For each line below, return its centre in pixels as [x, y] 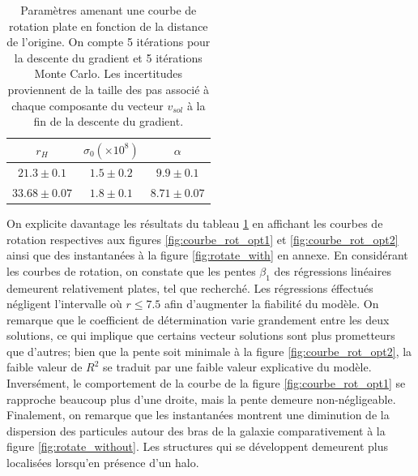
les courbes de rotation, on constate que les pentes [131, 270]
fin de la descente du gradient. [109, 121]
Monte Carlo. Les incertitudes [109, 73]
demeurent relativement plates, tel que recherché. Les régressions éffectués [190, 287]
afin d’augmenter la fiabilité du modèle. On [271, 304]
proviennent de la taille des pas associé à [109, 89]
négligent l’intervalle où [64, 304]
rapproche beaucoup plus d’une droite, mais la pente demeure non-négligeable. [201, 399]
